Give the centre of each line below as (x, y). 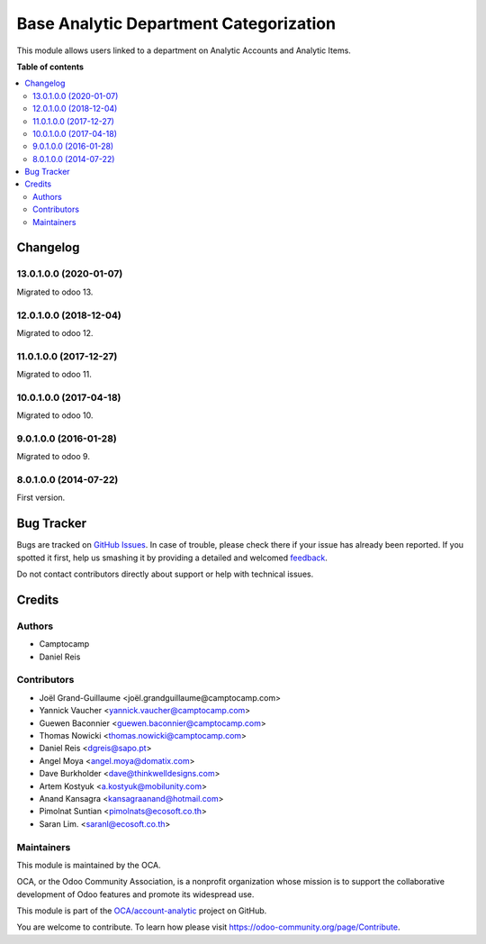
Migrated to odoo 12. (55, 332)
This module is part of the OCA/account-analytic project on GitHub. (142, 911)
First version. (41, 498)
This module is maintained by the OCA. (89, 865)
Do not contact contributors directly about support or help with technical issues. (165, 574)
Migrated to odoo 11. (54, 375)
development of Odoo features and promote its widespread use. (135, 894)
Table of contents (50, 67)
